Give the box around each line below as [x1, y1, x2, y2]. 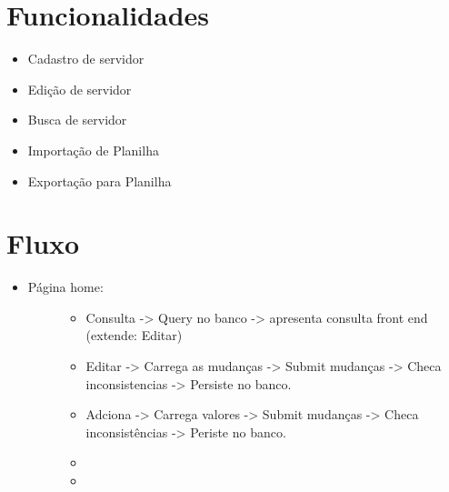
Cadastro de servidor [27, 49, 145, 68]
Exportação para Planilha [27, 171, 172, 190]
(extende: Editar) [85, 326, 183, 345]
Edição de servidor [27, 79, 132, 98]
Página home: [27, 277, 104, 296]
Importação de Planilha [27, 140, 159, 159]
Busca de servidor [27, 110, 127, 129]
